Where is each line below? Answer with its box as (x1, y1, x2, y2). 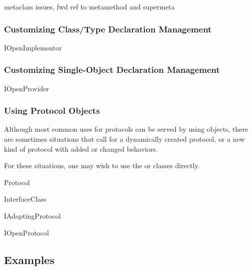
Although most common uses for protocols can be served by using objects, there (4, 124, 248, 134)
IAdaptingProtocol (4, 211, 61, 221)
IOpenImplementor (4, 42, 62, 52)
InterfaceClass (4, 194, 47, 204)
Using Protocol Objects (4, 104, 100, 117)
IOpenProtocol (4, 227, 49, 238)
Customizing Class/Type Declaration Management (4, 22, 212, 35)
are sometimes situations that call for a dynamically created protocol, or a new (4, 134, 245, 144)
